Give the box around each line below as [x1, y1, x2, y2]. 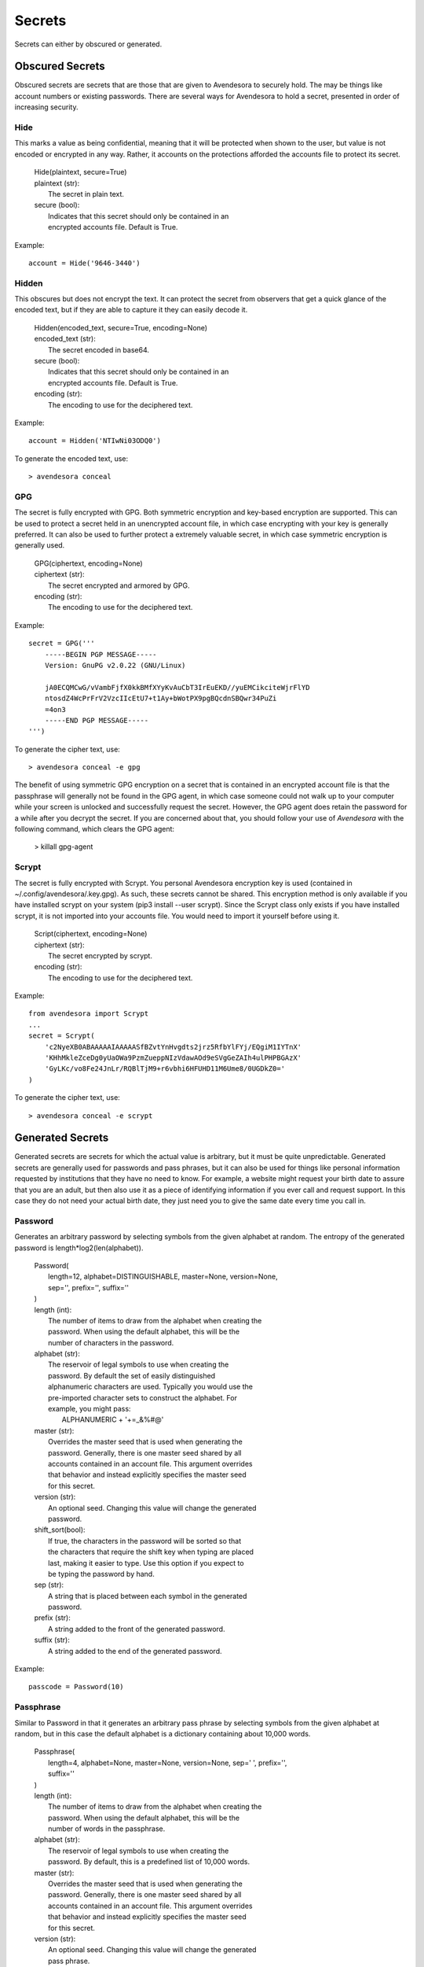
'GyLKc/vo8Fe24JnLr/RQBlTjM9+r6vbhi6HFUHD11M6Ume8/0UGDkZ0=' [44, 1065, 286, 1073]
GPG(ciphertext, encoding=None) [34, 559, 143, 568]
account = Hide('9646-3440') [28, 258, 141, 268]
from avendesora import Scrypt [28, 1009, 149, 1018]
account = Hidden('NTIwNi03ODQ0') [28, 437, 161, 445]
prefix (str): [34, 1613, 71, 1622]
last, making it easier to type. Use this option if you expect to [48, 1558, 244, 1567]
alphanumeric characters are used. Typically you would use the [48, 1382, 253, 1392]
